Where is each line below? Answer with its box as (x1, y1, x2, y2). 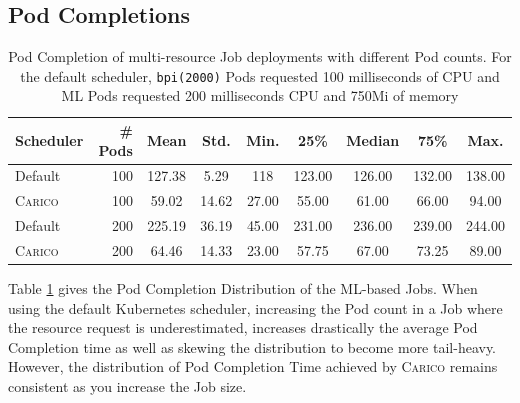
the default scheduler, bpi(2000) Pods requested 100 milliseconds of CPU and (20, 65, 500, 86)
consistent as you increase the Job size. (8, 376, 247, 397)
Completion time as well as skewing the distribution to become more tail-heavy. (8, 336, 497, 357)
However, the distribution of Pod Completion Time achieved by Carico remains (8, 356, 498, 377)
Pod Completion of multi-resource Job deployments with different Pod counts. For (8, 46, 512, 67)
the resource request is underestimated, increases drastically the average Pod (8, 317, 478, 338)
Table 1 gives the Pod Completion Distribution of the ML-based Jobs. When (8, 278, 478, 299)
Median (346, 129, 400, 150)
